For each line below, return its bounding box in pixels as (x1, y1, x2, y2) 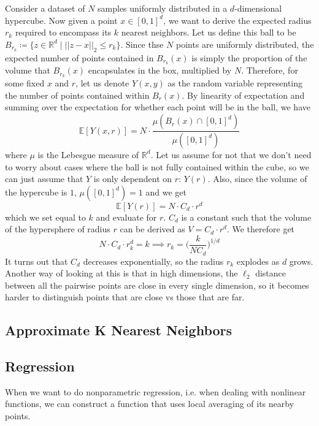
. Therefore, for (241, 64, 298, 77)
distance (255, 267, 286, 280)
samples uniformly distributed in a (98, 2, 228, 14)
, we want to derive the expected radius (163, 13, 312, 26)
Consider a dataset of (5, 2, 85, 14)
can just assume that (5, 172, 83, 185)
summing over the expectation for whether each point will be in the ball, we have (5, 101, 310, 113)
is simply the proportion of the (191, 51, 307, 64)
